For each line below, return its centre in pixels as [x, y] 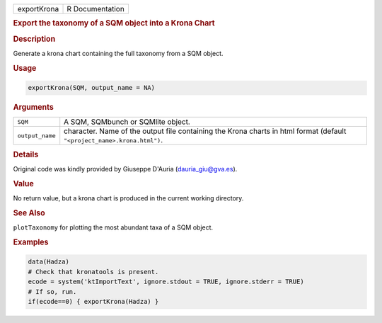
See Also [29, 212]
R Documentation [96, 9]
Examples [31, 242]
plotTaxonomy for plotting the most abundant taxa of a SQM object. [113, 227]
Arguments [34, 108]
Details [26, 154]
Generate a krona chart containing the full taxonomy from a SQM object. [118, 53]
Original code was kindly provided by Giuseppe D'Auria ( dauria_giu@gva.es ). [125, 169]
